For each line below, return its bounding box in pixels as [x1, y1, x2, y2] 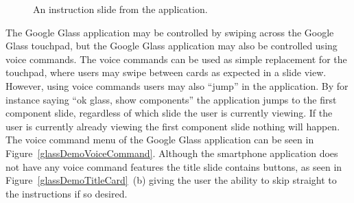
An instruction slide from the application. [33, 2, 208, 16]
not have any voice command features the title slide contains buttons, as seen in [5, 159, 342, 174]
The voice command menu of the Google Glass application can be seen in [5, 132, 314, 147]
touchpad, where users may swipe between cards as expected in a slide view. [5, 65, 327, 80]
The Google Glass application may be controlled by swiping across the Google [5, 25, 334, 39]
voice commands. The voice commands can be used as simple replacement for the [5, 51, 347, 66]
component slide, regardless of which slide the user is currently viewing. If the [5, 106, 333, 120]
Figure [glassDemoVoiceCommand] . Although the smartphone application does [5, 145, 338, 160]
